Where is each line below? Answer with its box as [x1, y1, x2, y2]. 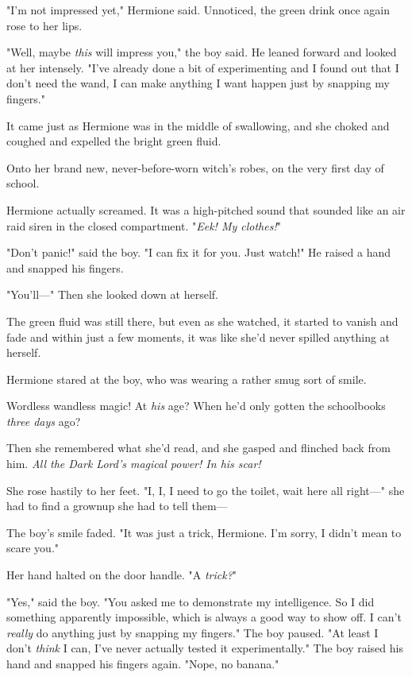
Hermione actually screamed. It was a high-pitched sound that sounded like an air [6, 201, 406, 218]
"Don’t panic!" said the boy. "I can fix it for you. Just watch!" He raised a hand [6, 244, 391, 261]
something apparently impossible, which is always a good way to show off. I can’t [6, 609, 402, 625]
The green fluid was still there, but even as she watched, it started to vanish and [6, 312, 399, 329]
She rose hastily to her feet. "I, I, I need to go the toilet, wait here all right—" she [6, 482, 405, 498]
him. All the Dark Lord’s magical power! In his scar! [6, 455, 261, 472]
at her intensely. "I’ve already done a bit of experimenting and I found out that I [6, 59, 399, 75]
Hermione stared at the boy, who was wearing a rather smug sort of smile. [6, 370, 367, 387]
